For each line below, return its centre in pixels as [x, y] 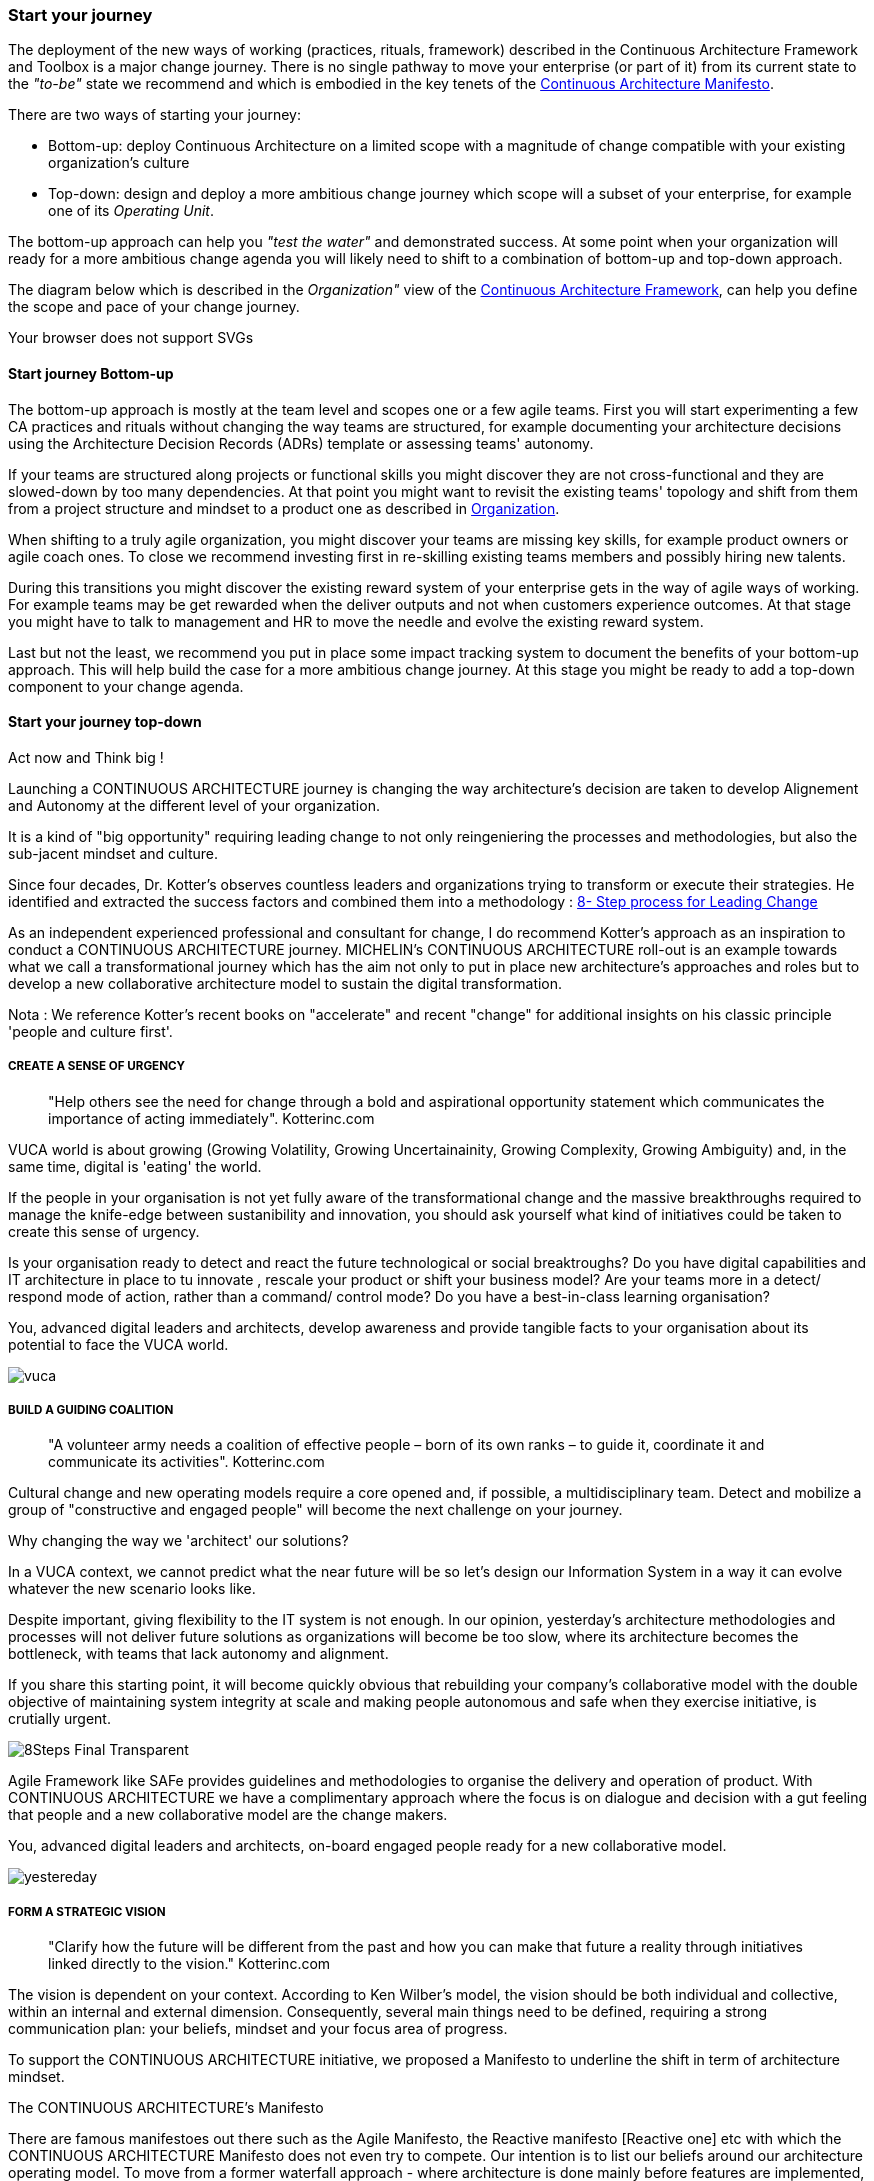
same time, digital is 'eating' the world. [135, 1166]
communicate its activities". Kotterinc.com [186, 1462]
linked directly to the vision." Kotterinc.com [189, 1964]
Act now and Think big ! [86, 757]
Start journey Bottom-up [91, 373]
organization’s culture [119, 163]
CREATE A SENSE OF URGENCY [97, 1066]
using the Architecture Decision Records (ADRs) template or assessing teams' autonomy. [301, 443]
